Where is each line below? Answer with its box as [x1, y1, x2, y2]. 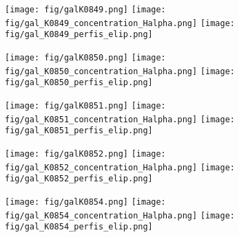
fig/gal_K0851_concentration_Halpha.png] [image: [5, 114, 235, 124]
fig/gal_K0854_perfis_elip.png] [5, 222, 153, 232]
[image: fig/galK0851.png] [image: [5, 100, 166, 111]
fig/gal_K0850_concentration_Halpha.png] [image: [5, 66, 235, 76]
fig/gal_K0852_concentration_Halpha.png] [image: [5, 162, 235, 172]
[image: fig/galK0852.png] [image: [5, 148, 166, 159]
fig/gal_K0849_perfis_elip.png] [5, 30, 153, 40]
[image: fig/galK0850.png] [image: [5, 52, 166, 63]
